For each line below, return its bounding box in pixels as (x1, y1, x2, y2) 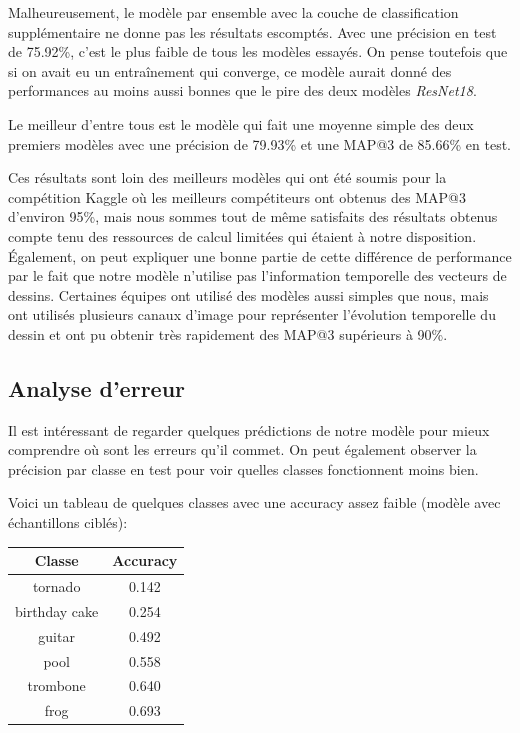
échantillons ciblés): (8, 512, 128, 533)
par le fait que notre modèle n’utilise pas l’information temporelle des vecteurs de (8, 265, 507, 286)
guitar (38, 625, 75, 646)
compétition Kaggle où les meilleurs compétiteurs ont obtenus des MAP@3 (8, 186, 466, 207)
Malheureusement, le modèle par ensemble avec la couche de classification (8, 2, 459, 22)
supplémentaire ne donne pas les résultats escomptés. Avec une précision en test (8, 21, 497, 42)
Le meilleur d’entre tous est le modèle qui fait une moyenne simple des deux (8, 113, 474, 134)
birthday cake (15, 600, 99, 621)
